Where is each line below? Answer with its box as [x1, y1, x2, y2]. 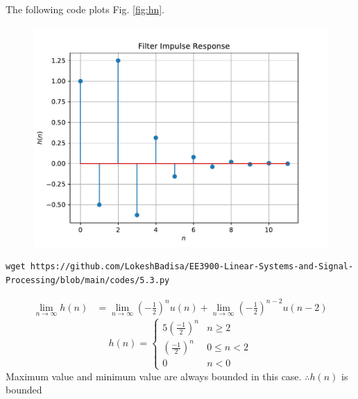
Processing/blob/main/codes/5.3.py [6, 275, 170, 285]
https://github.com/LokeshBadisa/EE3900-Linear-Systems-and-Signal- [30, 262, 354, 272]
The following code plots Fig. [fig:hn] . [6, 2, 164, 16]
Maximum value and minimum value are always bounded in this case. [6, 368, 302, 383]
